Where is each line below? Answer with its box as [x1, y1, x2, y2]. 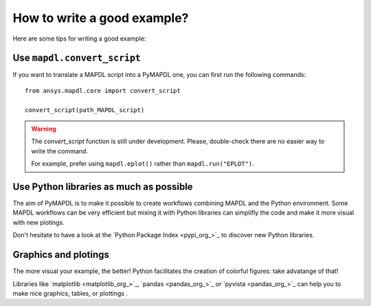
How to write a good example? [12, 10, 189, 25]
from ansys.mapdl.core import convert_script [25, 87, 181, 94]
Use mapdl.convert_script [12, 52, 141, 64]
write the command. [31, 146, 89, 155]
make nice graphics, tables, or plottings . [12, 289, 128, 297]
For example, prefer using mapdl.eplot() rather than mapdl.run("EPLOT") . [31, 160, 254, 168]
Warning [31, 124, 56, 133]
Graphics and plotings [12, 249, 110, 261]
